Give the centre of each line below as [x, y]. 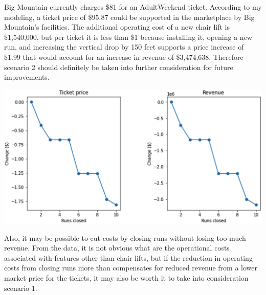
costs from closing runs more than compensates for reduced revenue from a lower [131, 268]
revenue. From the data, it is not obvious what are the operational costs [117, 248]
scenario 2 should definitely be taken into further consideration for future [119, 67]
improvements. [27, 77]
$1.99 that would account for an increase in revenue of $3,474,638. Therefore [124, 56]
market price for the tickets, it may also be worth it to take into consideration [126, 278]
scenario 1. [21, 288]
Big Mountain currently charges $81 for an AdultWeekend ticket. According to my [133, 7]
